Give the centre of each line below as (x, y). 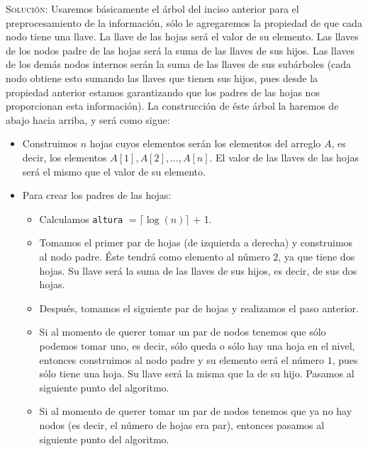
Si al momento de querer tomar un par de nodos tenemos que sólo (183, 332)
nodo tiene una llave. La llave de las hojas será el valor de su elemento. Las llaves (182, 36)
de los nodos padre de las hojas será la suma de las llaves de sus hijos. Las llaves (180, 50)
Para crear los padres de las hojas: (97, 195)
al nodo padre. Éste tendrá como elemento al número (155, 256)
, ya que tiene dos (317, 256)
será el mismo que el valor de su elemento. (114, 171)
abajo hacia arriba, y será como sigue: (88, 119)
